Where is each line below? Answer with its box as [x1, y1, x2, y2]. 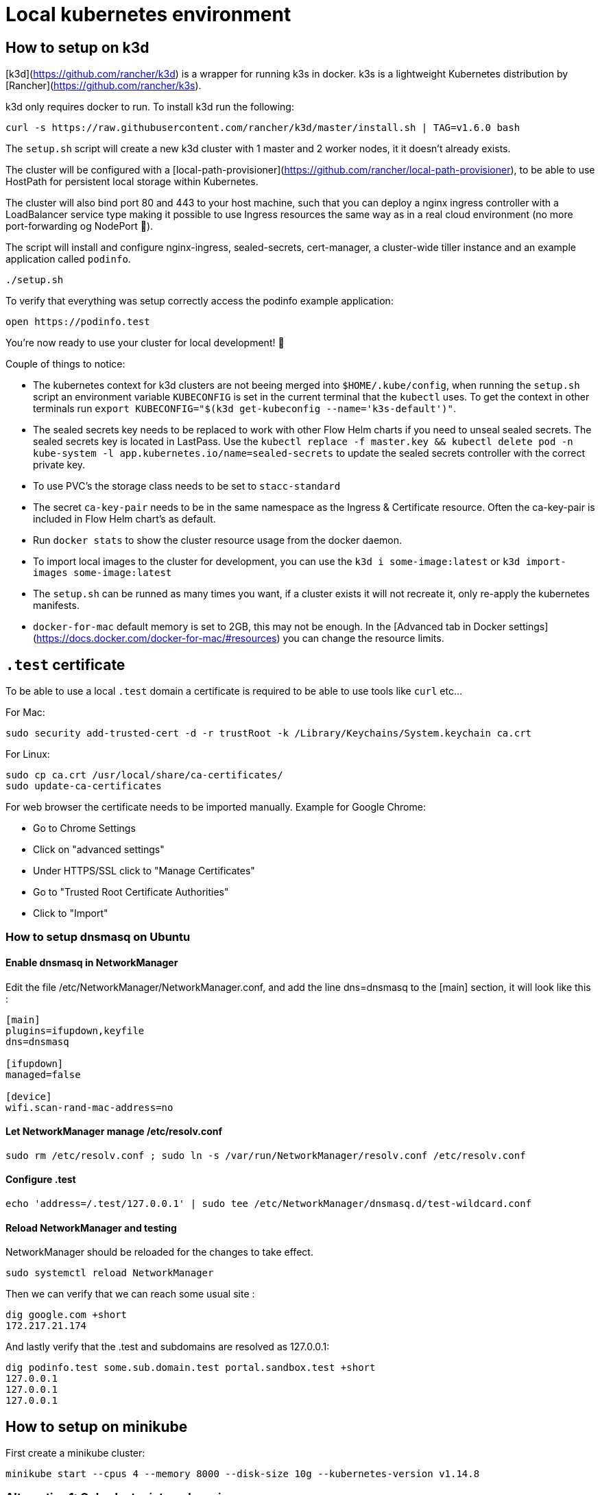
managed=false [5, 1068, 81, 1080]
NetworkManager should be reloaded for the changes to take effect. [5, 1246, 313, 1258]
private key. [33, 459, 86, 471]
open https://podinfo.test [5, 316, 150, 328]
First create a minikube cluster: [5, 1447, 145, 1459]
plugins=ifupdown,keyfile [5, 1025, 145, 1036]
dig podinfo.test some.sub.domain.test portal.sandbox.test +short [5, 1362, 376, 1374]
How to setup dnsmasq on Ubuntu [5, 930, 191, 944]
